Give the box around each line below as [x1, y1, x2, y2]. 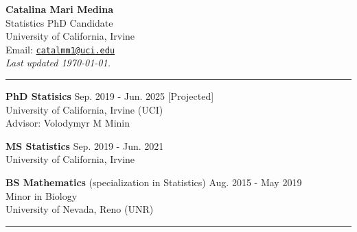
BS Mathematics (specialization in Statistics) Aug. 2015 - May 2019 [5, 175, 302, 189]
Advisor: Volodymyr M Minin [5, 116, 130, 130]
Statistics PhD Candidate [5, 15, 113, 29]
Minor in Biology [5, 188, 78, 203]
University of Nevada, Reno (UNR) [5, 202, 154, 216]
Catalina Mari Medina [5, 2, 114, 16]
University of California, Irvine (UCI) [5, 102, 163, 116]
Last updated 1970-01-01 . [5, 55, 111, 70]
